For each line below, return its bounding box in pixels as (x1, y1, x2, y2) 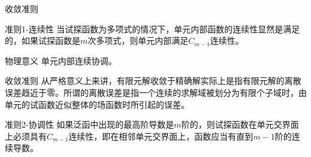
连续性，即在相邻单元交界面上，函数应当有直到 (68, 129, 253, 142)
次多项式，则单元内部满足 (87, 34, 189, 47)
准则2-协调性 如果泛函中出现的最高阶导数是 (5, 118, 174, 131)
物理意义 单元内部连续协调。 (5, 54, 117, 67)
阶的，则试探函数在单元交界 (181, 118, 291, 131)
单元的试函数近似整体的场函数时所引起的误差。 (5, 98, 189, 110)
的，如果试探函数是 (5, 34, 80, 47)
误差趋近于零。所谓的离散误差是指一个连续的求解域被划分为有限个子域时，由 (5, 86, 307, 98)
